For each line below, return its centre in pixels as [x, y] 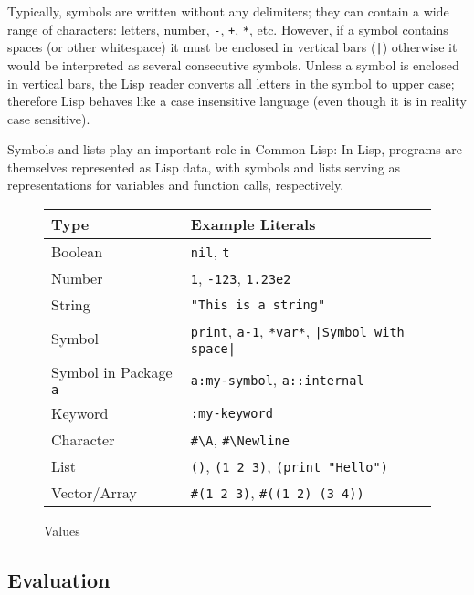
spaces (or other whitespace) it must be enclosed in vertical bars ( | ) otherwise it [232, 47]
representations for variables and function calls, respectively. [176, 185]
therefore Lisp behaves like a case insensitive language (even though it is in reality [237, 101]
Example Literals [253, 224]
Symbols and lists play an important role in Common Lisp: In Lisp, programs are [235, 149]
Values [62, 531]
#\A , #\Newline [240, 440]
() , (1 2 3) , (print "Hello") [289, 466]
